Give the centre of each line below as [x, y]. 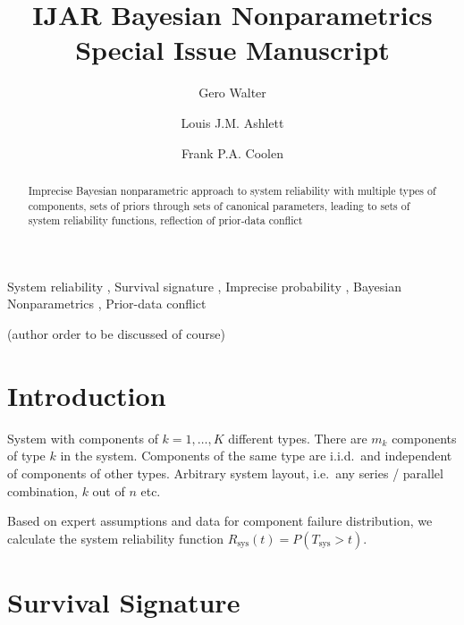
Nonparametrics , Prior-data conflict [107, 304]
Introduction [87, 395]
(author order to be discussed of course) [116, 334]
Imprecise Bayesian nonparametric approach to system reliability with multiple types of [232, 190]
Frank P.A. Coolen [232, 152]
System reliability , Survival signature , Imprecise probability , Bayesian [204, 286]
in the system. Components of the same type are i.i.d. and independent [256, 456]
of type [26, 456]
